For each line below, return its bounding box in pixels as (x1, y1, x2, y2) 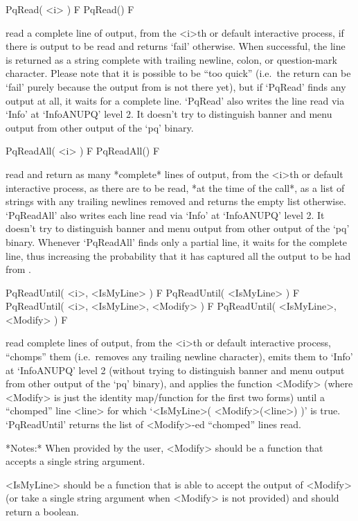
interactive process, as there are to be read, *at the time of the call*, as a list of (6, 180, 345, 195)
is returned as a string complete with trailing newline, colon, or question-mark (6, 52, 337, 67)
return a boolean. (6, 504, 79, 518)
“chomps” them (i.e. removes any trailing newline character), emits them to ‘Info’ (6, 349, 353, 364)
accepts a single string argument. (6, 454, 145, 468)
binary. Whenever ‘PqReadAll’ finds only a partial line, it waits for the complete (6, 234, 348, 249)
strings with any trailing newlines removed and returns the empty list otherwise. (6, 194, 346, 209)
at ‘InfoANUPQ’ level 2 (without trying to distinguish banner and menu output (6, 362, 345, 377)
